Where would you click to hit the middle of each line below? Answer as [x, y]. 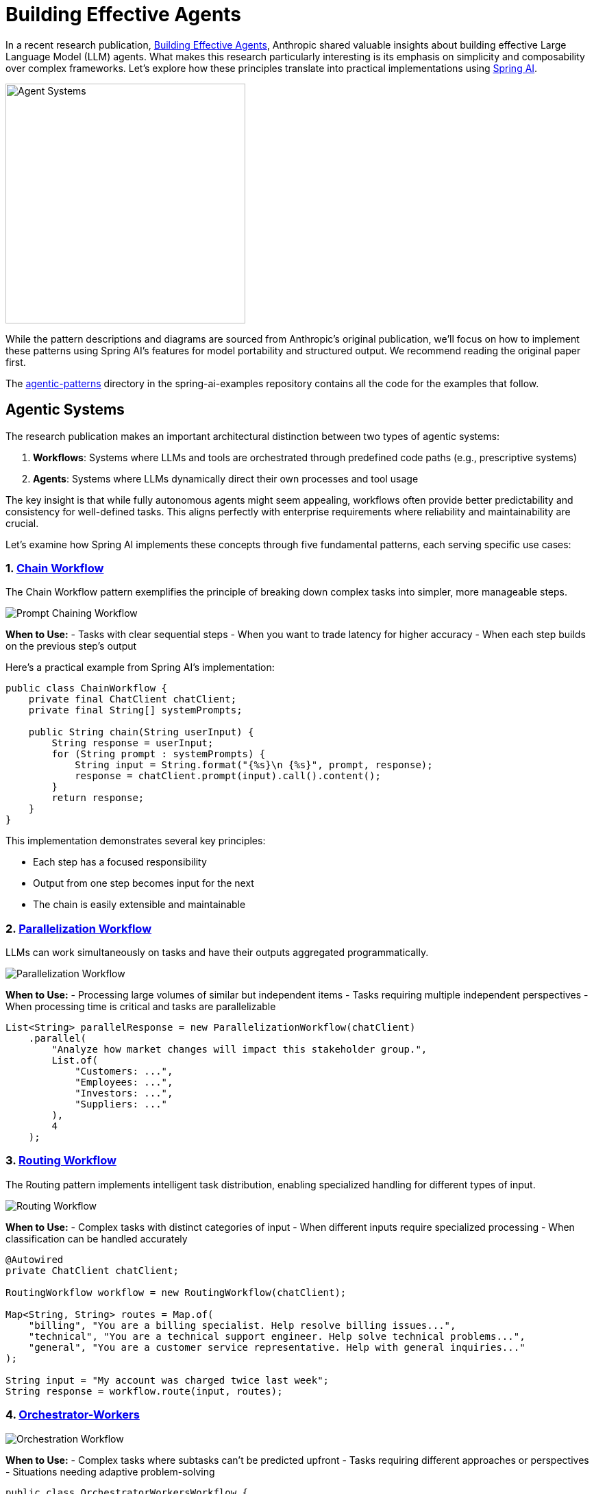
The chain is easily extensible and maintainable [139, 905]
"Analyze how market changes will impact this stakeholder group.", [239, 1050]
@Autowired [35, 1259]
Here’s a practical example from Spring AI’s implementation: [140, 668]
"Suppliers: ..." [121, 1104]
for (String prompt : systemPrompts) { [159, 754]
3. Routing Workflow [61, 1161]
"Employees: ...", [124, 1082]
